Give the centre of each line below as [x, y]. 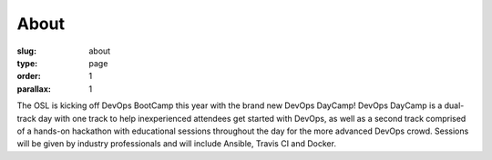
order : [29, 76]
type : [27, 63]
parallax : [34, 89]
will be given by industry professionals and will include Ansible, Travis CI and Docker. [177, 144]
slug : [26, 51]
